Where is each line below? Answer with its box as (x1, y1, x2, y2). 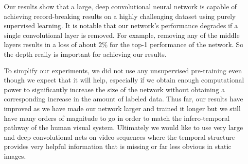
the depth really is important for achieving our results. (4, 49, 167, 59)
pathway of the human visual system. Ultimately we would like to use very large (4, 122, 243, 132)
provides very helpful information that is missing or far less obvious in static (4, 141, 231, 151)
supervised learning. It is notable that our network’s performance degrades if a (4, 20, 238, 31)
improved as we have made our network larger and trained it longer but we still (4, 103, 241, 113)
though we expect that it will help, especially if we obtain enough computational (4, 75, 244, 85)
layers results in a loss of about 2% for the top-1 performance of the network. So (4, 39, 244, 49)
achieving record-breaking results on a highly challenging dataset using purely (4, 11, 236, 21)
